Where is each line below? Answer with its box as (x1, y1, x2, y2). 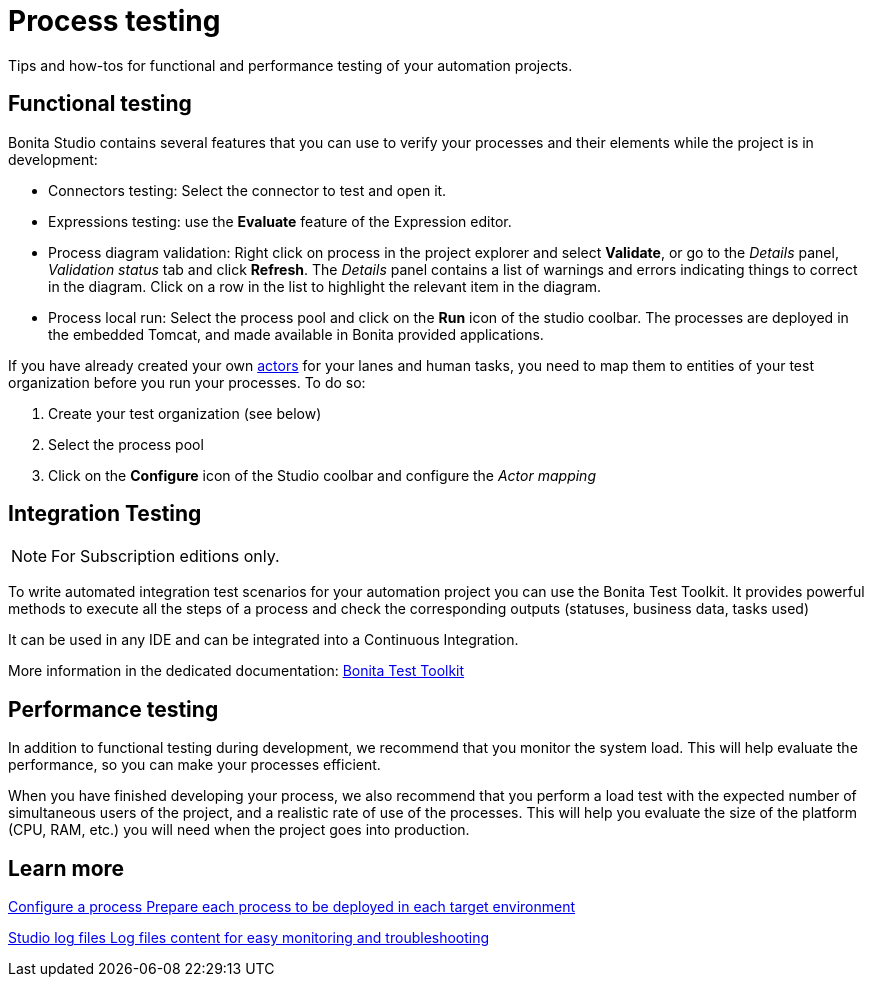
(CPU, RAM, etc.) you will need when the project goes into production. (8, 821, 470, 839)
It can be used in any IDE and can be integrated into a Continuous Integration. (8, 631, 519, 649)
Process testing (8, 4, 221, 38)
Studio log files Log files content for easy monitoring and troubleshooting (8, 929, 490, 947)
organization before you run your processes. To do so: (8, 373, 366, 391)
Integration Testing (8, 501, 202, 527)
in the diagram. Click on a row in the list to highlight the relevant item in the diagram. (48, 277, 602, 295)
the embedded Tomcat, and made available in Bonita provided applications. (48, 325, 544, 343)
